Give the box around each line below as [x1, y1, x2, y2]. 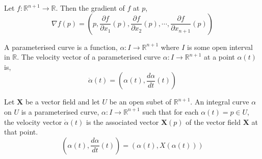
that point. [4, 126, 38, 137]
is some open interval [187, 41, 253, 52]
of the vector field [186, 116, 241, 127]
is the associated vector [86, 116, 159, 127]
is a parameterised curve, [21, 106, 99, 117]
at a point [204, 51, 235, 62]
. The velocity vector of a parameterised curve [17, 51, 161, 62]
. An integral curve [190, 96, 249, 107]
